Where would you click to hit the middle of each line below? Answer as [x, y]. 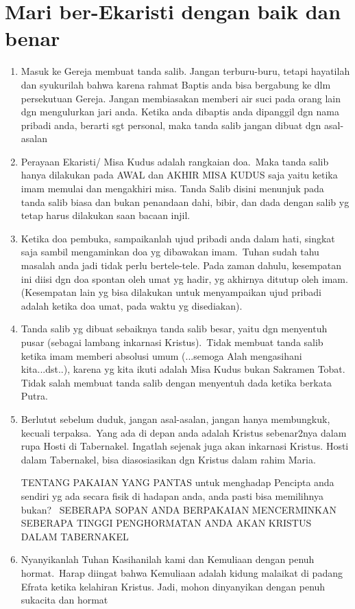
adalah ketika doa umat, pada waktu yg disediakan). [132, 305]
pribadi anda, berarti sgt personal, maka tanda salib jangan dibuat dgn [171, 125]
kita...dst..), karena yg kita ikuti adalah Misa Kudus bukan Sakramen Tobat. [183, 369]
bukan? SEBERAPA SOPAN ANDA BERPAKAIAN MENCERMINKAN [179, 509]
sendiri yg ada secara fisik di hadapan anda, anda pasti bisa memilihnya [172, 495]
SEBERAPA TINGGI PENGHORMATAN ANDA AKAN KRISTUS [166, 523]
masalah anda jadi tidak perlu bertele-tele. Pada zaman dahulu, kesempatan [181, 265]
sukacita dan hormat [64, 600]
